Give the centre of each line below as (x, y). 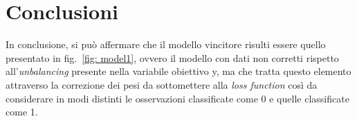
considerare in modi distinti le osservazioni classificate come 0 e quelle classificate (177, 98)
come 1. (22, 112)
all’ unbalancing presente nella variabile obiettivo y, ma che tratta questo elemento (178, 71)
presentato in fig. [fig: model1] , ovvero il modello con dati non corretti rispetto (172, 57)
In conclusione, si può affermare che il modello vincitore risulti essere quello (166, 44)
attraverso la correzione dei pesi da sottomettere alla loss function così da (162, 84)
